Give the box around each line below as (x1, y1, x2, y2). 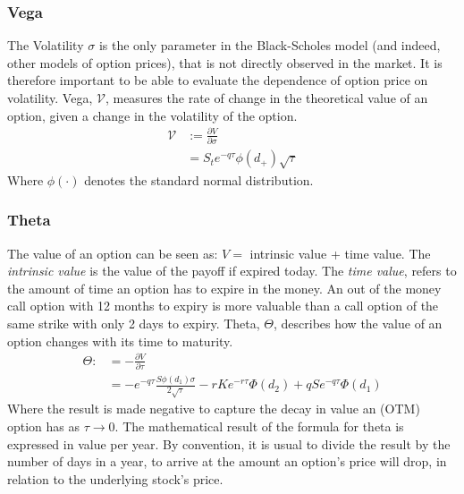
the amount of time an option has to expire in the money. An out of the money (7, 278, 442, 297)
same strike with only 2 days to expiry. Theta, (7, 314, 260, 333)
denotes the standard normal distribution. (84, 170, 314, 189)
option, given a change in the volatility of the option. (7, 106, 298, 124)
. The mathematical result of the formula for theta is (114, 416, 404, 435)
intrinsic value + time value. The (249, 243, 431, 262)
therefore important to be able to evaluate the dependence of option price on (7, 71, 428, 89)
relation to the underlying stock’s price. (7, 469, 224, 488)
